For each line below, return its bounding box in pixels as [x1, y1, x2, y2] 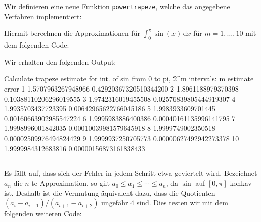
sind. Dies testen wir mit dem [136, 197, 229, 208]
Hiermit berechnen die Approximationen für [4, 28, 140, 38]
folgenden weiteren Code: [4, 208, 82, 219]
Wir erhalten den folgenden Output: [4, 56, 116, 67]
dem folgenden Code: [4, 39, 69, 50]
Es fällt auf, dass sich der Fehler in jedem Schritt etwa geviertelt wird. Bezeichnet [4, 167, 257, 178]
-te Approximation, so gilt [29, 177, 110, 188]
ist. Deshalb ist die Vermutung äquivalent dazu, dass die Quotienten [4, 187, 215, 198]
